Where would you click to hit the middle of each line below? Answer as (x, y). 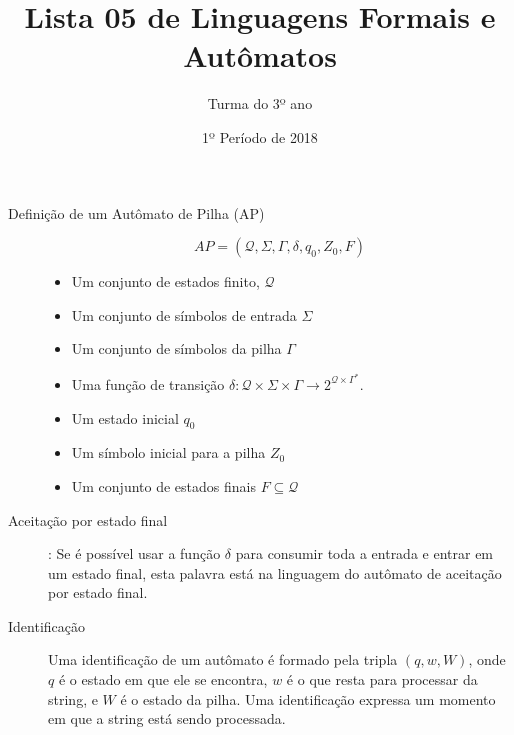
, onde (487, 659)
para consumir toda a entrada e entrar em (364, 553)
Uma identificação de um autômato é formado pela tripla (223, 659)
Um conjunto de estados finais (163, 485)
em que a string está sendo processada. (167, 718)
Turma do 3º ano (260, 103)
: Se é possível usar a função (134, 553)
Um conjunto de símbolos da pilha (176, 348)
